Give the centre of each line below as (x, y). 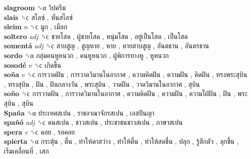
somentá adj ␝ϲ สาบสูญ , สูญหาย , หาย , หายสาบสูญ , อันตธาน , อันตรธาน (107, 46)
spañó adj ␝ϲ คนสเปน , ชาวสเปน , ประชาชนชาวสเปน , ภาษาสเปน (93, 122)
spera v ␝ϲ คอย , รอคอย (39, 131)
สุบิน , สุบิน (19, 103)
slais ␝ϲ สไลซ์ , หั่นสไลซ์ (38, 17)
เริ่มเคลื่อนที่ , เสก (27, 150)
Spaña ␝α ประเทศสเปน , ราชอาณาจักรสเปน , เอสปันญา (79, 112)
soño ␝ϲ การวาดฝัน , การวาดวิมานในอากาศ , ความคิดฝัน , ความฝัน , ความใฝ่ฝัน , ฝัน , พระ (126, 93)
